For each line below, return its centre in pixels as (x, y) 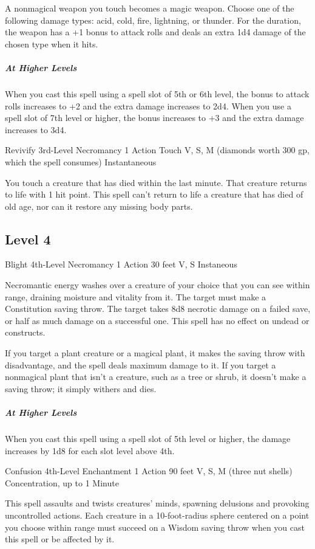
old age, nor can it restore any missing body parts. (99, 206)
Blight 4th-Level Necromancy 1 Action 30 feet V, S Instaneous (121, 264)
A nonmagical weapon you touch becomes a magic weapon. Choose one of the (150, 8)
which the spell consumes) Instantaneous (81, 161)
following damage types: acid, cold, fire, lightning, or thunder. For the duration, (153, 20)
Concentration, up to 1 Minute (62, 482)
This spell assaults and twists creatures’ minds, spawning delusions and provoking (157, 503)
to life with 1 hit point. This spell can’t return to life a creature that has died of (154, 194)
